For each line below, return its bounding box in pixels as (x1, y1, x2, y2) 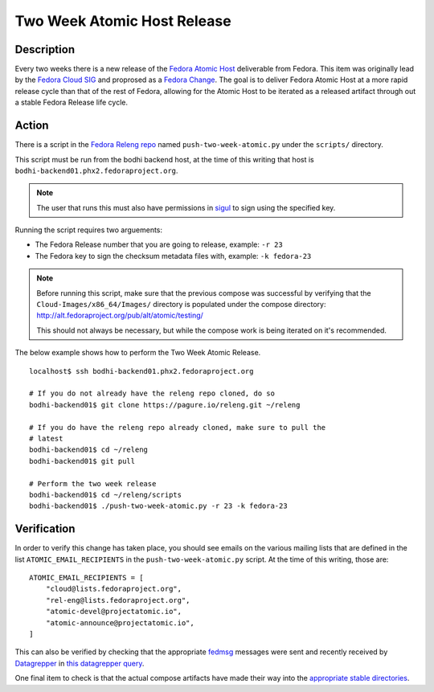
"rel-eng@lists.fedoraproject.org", (45, 596, 190, 604)
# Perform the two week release (29, 479, 157, 488)
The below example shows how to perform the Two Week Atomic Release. (14, 348, 261, 358)
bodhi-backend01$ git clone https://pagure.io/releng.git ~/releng (29, 400, 301, 409)
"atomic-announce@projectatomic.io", (45, 618, 194, 627)
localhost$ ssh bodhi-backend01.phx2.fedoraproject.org (29, 366, 254, 375)
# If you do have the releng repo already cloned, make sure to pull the (29, 423, 326, 432)
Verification (14, 522, 76, 536)
